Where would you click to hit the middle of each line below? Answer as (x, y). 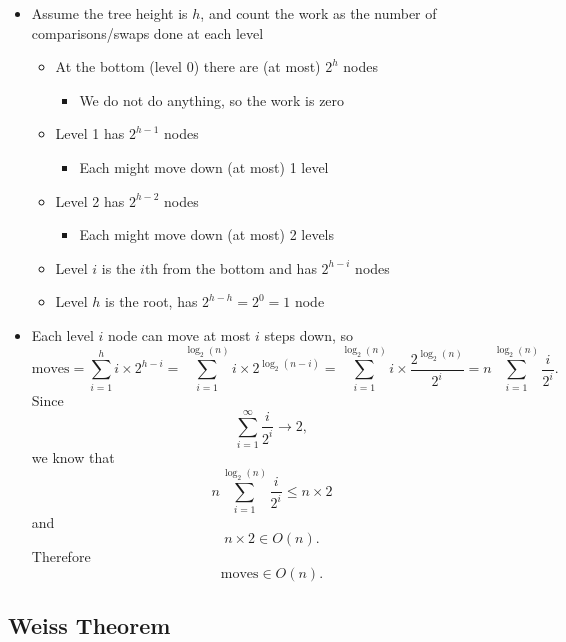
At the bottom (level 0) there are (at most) (188, 66)
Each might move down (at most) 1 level (204, 166)
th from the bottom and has (230, 267)
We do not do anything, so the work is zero (212, 99)
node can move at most (179, 334)
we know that (73, 457)
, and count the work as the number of (318, 13)
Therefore (61, 556)
